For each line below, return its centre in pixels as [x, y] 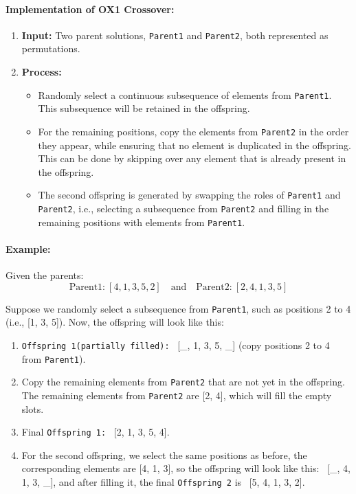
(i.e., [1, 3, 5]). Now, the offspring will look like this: [115, 322]
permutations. [51, 48]
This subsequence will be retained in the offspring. [144, 108]
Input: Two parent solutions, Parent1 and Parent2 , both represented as [175, 35]
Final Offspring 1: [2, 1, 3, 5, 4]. [96, 432]
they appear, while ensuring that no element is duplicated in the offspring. [194, 145]
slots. [33, 408]
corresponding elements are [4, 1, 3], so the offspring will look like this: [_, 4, [186, 468]
